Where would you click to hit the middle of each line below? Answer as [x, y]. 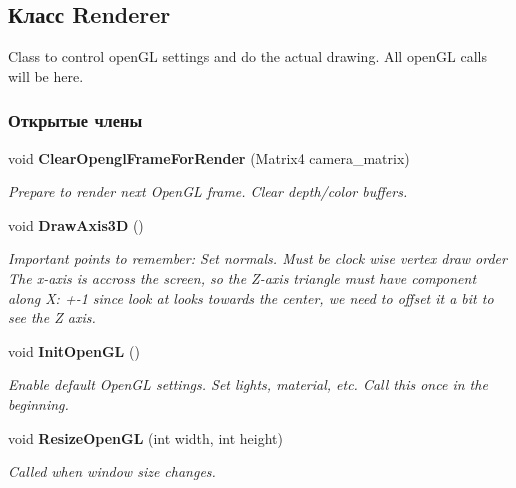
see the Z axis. [52, 317]
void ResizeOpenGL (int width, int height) [145, 437]
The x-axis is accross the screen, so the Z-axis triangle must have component [242, 277]
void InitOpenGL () [74, 350]
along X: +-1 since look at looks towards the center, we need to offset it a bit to [251, 297]
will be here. [46, 75]
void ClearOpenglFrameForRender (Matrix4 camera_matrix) [209, 157]
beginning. [38, 403]
